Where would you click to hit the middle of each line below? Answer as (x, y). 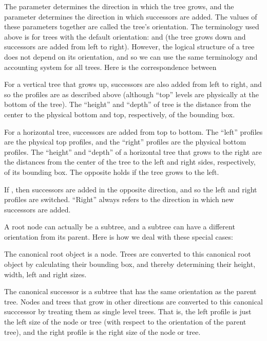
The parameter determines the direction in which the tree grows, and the (119, 6)
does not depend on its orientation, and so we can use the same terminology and (131, 56)
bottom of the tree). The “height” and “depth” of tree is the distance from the (128, 104)
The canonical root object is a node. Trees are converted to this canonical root (128, 254)
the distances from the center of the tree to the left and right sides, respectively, (130, 162)
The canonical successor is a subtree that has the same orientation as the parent (130, 291)
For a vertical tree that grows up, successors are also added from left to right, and (133, 84)
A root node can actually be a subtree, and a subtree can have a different (120, 227)
